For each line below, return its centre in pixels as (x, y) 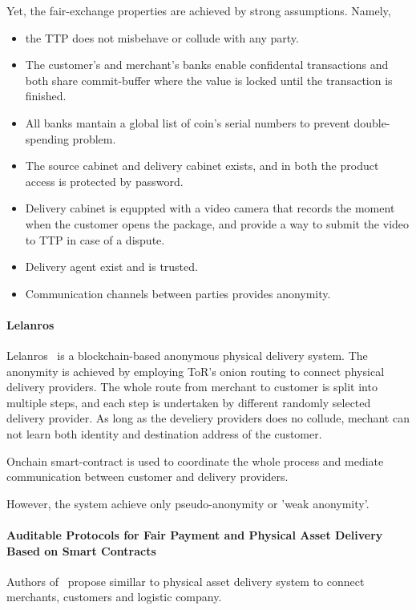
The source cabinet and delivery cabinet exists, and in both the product (202, 166)
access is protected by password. (104, 181)
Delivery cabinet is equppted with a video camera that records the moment (210, 208)
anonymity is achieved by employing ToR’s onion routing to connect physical (196, 371)
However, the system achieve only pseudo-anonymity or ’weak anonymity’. (188, 503)
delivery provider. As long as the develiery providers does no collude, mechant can (208, 418)
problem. (94, 138)
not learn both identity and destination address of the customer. (164, 434)
